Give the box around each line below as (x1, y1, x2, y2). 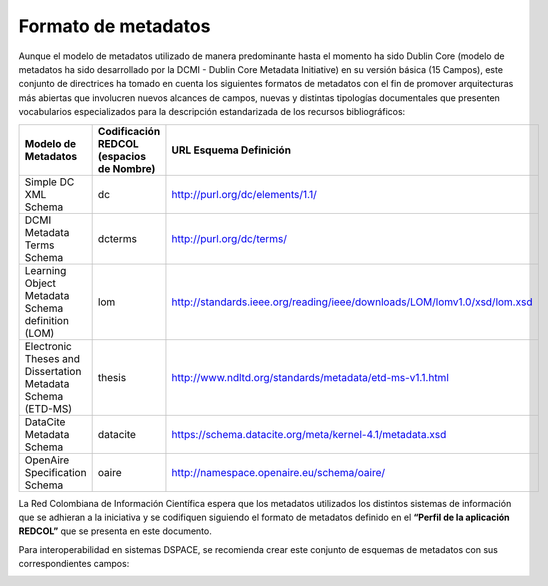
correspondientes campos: (18, 558, 130, 570)
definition (24, 313, 70, 327)
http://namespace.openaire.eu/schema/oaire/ (171, 465, 386, 479)
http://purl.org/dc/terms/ (171, 231, 288, 245)
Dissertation (24, 364, 82, 378)
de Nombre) (97, 161, 156, 175)
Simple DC (24, 175, 75, 189)
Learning (24, 263, 67, 277)
